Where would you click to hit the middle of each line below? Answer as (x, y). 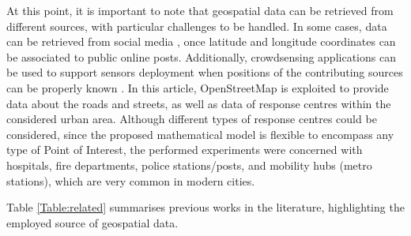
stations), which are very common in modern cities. (131, 180)
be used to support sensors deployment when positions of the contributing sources (205, 72)
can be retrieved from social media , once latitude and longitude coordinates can (201, 41)
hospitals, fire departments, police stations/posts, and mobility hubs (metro (189, 165)
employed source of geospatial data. (92, 222)
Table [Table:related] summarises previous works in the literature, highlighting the (205, 207)
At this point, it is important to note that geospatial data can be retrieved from (200, 10)
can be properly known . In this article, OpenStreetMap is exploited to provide (198, 87)
